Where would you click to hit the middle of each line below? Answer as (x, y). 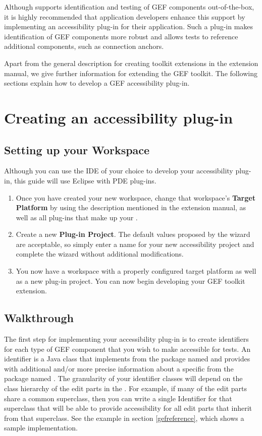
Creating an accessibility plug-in (119, 117)
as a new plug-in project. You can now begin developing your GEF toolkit (130, 281)
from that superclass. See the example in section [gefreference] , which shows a (124, 418)
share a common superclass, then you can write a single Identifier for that (118, 398)
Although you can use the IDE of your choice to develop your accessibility (119, 171)
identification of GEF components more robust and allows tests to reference (121, 36)
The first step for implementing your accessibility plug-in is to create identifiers (126, 339)
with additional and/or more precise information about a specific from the (119, 368)
